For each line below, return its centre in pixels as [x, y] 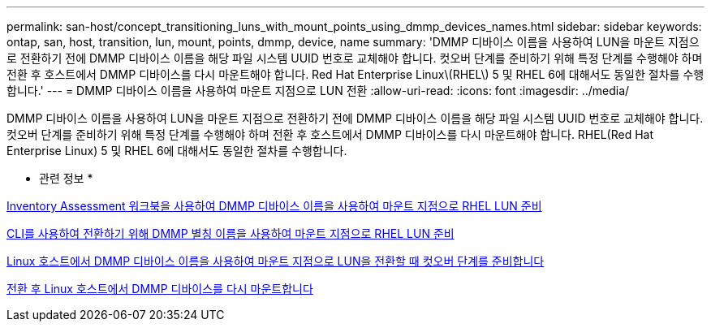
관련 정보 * [66, 178]
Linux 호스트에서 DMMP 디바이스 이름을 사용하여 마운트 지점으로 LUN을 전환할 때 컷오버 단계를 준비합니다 [276, 261]
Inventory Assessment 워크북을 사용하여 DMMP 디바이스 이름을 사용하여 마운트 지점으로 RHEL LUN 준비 [274, 206]
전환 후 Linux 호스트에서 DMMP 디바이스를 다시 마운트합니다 [160, 289]
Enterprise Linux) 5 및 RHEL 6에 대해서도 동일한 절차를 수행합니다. [177, 151]
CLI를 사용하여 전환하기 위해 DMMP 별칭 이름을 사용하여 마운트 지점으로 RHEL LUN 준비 [231, 233]
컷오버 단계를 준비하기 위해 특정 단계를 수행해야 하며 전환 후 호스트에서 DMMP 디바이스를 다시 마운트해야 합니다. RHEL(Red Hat [330, 134]
